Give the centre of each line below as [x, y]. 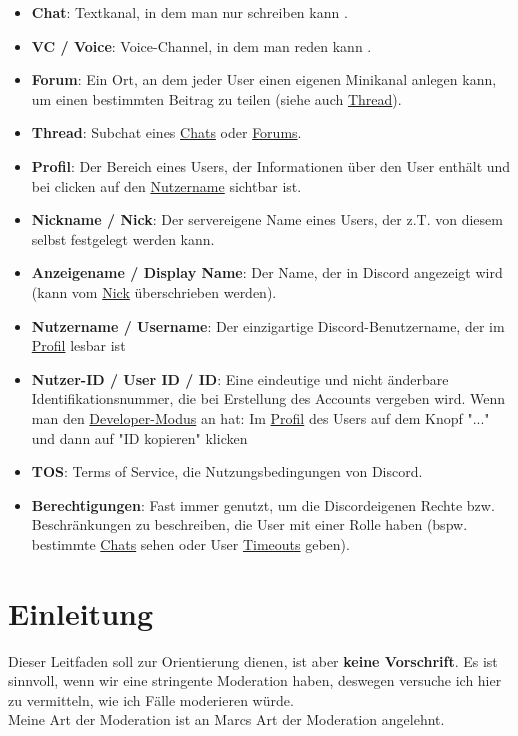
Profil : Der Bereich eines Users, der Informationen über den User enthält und [271, 165]
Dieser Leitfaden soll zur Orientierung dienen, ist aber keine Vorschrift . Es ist [253, 660]
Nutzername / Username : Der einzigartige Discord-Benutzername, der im [268, 325]
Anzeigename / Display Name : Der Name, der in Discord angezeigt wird [267, 272]
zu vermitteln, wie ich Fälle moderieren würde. [151, 699]
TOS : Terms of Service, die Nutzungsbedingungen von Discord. [227, 471]
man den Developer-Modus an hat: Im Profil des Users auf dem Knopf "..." [260, 417]
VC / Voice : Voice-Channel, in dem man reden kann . [201, 45]
